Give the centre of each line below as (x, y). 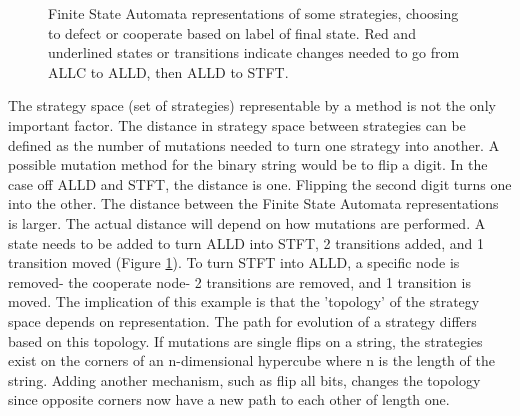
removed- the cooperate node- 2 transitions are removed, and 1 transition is (239, 281)
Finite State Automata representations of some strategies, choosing (253, 13)
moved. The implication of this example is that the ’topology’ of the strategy (244, 301)
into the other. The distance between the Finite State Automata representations (253, 203)
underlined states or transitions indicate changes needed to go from (254, 52)
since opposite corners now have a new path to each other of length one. (229, 399)
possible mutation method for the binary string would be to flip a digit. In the (248, 164)
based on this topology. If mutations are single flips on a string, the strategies (245, 340)
